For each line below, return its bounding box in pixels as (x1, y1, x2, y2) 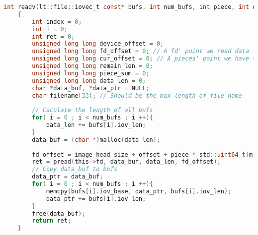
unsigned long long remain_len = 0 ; (32, 62, 153, 69)
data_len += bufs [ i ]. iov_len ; (46, 121, 146, 128)
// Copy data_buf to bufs (32, 166, 118, 173)
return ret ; (32, 217, 72, 225)
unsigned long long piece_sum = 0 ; (32, 69, 150, 77)
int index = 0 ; (32, 18, 82, 25)
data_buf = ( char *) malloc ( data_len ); (32, 136, 161, 143)
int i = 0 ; (32, 25, 68, 33)
